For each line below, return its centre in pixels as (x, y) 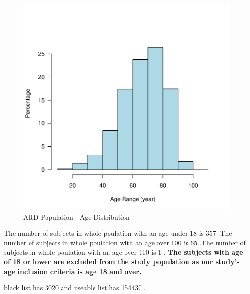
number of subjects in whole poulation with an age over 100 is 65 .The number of (125, 242)
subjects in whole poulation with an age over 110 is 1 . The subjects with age (124, 252)
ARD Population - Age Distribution (77, 216)
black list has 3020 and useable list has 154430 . (75, 287)
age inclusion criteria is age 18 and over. (73, 271)
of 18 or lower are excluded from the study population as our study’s (122, 261)
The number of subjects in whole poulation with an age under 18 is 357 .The (118, 233)
